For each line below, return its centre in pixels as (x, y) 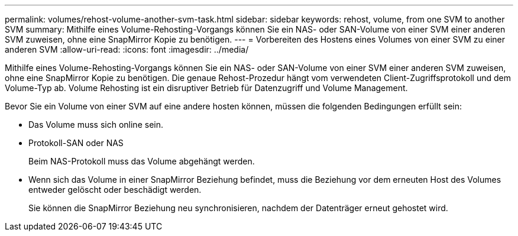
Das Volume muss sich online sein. (96, 125)
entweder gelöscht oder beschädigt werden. (115, 190)
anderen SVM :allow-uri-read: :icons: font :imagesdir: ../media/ (127, 49)
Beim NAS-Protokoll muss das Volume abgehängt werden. (142, 161)
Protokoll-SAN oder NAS (76, 143)
